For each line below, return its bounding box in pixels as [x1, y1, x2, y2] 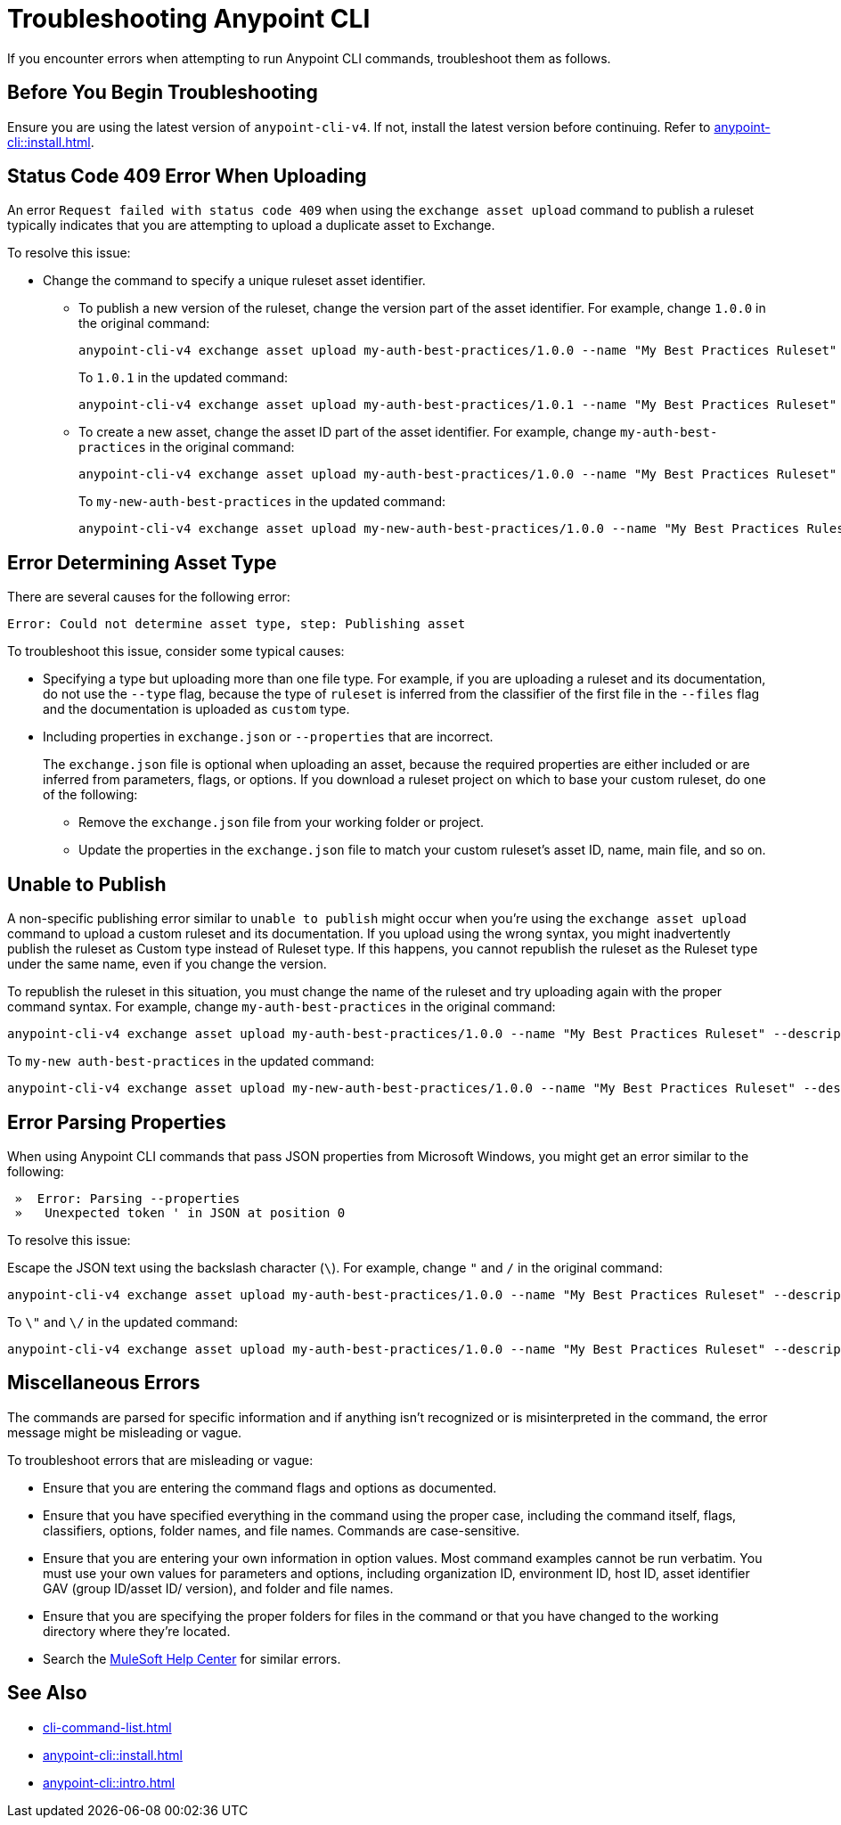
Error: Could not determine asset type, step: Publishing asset [7, 617, 466, 632]
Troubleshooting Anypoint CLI [7, 4, 371, 34]
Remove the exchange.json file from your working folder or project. [78, 814, 485, 831]
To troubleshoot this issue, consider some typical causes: [7, 643, 345, 659]
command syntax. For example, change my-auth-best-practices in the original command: [7, 999, 556, 1015]
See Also [7, 1682, 87, 1705]
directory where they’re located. [43, 1623, 231, 1639]
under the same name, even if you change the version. [7, 956, 327, 972]
